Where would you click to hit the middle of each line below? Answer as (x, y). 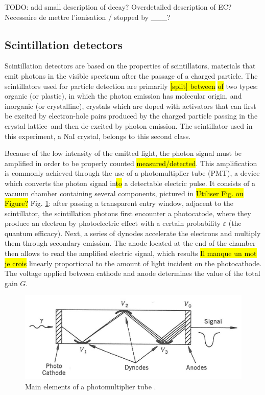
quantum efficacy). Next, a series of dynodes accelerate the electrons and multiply (133, 233)
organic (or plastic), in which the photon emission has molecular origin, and (123, 96)
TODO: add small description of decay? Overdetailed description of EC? (118, 7)
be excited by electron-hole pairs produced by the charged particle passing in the (131, 116)
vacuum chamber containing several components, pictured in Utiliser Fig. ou (124, 193)
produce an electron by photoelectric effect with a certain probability (113, 223)
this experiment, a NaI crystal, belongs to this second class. (98, 136)
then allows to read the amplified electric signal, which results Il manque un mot (131, 253)
